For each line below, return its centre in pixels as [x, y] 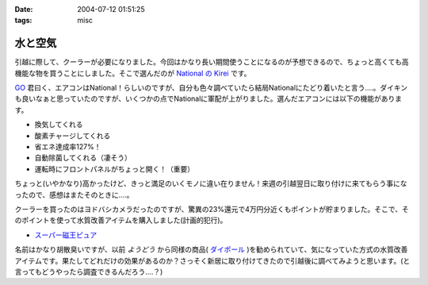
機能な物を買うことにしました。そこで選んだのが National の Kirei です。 [133, 73]
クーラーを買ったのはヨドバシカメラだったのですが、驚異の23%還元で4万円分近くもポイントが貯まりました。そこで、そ [212, 209]
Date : [24, 9]
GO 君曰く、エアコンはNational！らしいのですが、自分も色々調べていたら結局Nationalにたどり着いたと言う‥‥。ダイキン [211, 88]
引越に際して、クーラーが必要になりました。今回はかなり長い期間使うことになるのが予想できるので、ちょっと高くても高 [212, 62]
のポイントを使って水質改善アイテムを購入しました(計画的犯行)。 [121, 220]
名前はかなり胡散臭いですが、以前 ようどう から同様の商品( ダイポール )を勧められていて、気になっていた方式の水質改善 [211, 249]
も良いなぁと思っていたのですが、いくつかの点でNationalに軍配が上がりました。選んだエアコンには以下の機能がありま [208, 98]
